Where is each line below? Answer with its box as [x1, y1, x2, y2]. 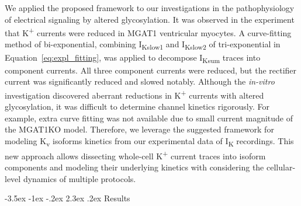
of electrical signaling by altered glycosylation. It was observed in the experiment [5, 13, 295, 25]
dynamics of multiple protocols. [23, 172, 136, 184]
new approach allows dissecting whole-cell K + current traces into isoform [5, 148, 266, 162]
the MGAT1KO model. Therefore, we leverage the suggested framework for [5, 123, 274, 135]
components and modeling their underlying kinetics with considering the [5, 161, 264, 173]
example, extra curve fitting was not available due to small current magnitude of [5, 111, 293, 124]
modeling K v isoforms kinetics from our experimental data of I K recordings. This [5, 134, 294, 148]
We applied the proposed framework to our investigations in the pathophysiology [5, 2, 295, 13]
